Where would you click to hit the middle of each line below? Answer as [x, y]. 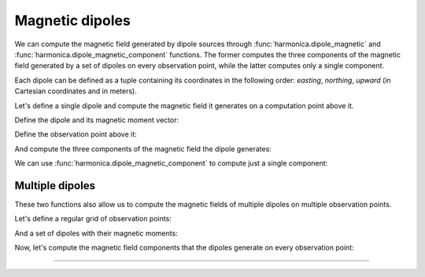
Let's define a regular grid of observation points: [93, 219]
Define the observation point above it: [76, 134]
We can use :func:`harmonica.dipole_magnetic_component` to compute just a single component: [171, 163]
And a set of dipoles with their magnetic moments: [96, 233]
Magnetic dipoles [73, 20]
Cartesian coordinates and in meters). [76, 91]
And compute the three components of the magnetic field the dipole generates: [143, 148]
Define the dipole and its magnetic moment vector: [97, 120]
